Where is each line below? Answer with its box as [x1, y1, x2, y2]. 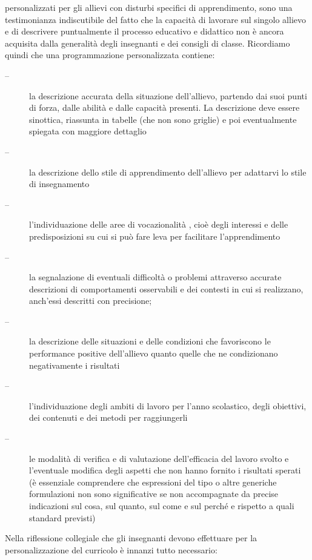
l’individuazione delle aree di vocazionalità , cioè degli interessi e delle [29, 218, 288, 231]
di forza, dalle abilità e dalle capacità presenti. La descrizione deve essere [29, 101, 300, 114]
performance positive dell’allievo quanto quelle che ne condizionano [29, 347, 278, 360]
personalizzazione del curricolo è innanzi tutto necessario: [5, 543, 217, 556]
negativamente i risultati [29, 358, 120, 371]
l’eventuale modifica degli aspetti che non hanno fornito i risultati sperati [29, 464, 301, 476]
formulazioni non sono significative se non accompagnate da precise [29, 487, 279, 500]
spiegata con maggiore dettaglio [29, 125, 147, 137]
